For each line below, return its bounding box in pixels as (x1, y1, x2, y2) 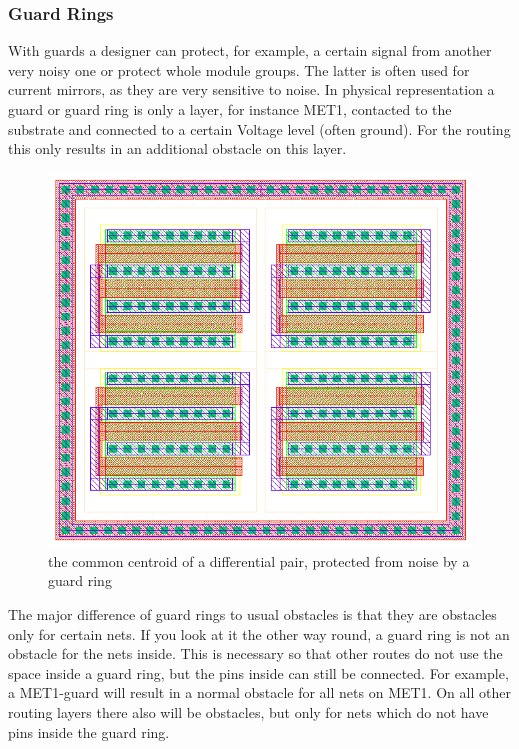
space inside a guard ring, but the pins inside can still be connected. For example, (8, 662, 509, 683)
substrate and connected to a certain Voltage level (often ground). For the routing (8, 118, 511, 139)
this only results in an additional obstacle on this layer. (8, 138, 347, 159)
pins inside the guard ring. (8, 721, 170, 742)
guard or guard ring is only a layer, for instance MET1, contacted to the (8, 99, 452, 119)
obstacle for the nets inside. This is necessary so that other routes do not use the (8, 643, 503, 664)
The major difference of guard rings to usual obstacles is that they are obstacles (8, 603, 497, 624)
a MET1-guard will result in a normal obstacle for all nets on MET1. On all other (8, 682, 511, 703)
